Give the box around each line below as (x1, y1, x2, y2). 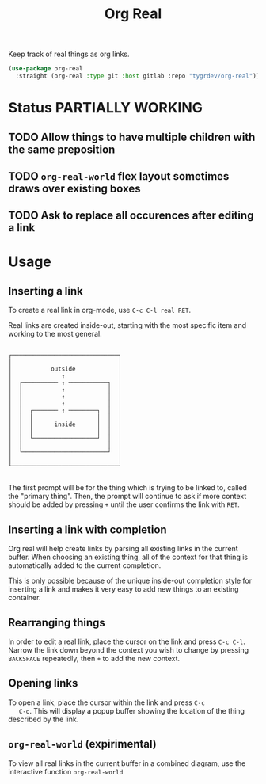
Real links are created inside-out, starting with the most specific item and (8, 321, 247, 330)
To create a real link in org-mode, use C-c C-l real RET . (8, 306, 192, 315)
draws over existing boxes (8, 181, 141, 195)
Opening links (8, 676, 78, 690)
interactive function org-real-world (8, 767, 123, 776)
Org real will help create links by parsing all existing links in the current (8, 544, 239, 554)
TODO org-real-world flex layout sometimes (8, 169, 230, 183)
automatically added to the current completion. (8, 561, 161, 570)
